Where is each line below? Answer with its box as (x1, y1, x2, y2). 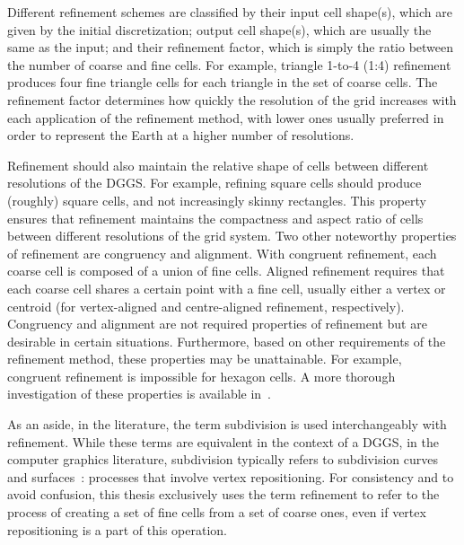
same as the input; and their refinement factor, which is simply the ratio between (7, 38, 454, 57)
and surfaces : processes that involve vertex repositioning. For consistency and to (7, 467, 454, 486)
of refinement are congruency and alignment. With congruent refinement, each (7, 243, 437, 262)
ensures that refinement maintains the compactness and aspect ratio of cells (7, 208, 424, 227)
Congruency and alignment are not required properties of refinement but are (7, 314, 427, 333)
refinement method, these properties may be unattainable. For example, (7, 349, 402, 368)
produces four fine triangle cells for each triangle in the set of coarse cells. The (7, 73, 438, 92)
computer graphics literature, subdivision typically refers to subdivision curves (7, 450, 438, 469)
